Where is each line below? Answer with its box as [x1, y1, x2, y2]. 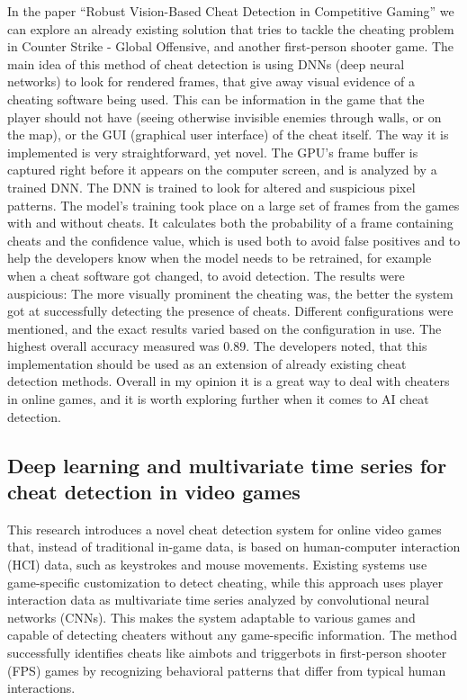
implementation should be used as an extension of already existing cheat [7, 354, 407, 372]
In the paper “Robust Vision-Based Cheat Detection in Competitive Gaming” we [7, 2, 454, 20]
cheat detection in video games [7, 478, 301, 506]
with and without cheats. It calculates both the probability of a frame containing [7, 213, 454, 232]
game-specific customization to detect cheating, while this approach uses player [7, 572, 444, 591]
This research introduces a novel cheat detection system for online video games [7, 519, 442, 538]
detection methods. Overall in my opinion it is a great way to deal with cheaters [7, 372, 450, 390]
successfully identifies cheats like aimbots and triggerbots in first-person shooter [7, 643, 447, 661]
